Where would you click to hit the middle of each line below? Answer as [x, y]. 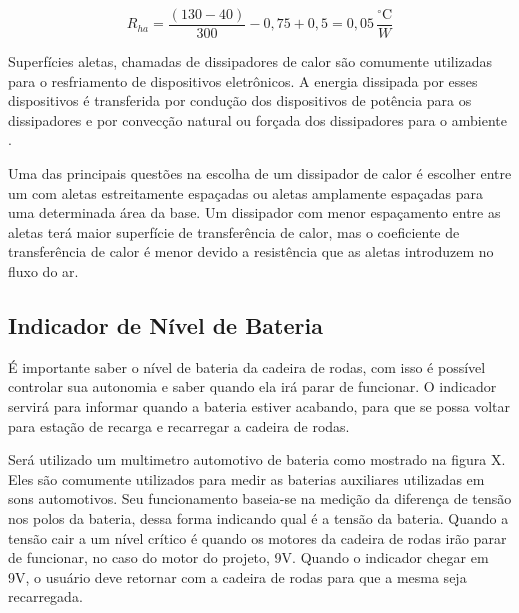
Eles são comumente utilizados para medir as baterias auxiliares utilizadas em [246, 478]
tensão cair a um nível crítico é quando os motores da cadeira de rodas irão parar [257, 537]
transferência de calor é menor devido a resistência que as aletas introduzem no [251, 251]
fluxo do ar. [43, 271]
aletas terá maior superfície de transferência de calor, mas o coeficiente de [234, 231]
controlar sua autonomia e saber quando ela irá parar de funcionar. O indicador [252, 386]
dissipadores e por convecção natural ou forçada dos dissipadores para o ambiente [257, 119]
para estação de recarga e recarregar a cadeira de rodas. [179, 425]
